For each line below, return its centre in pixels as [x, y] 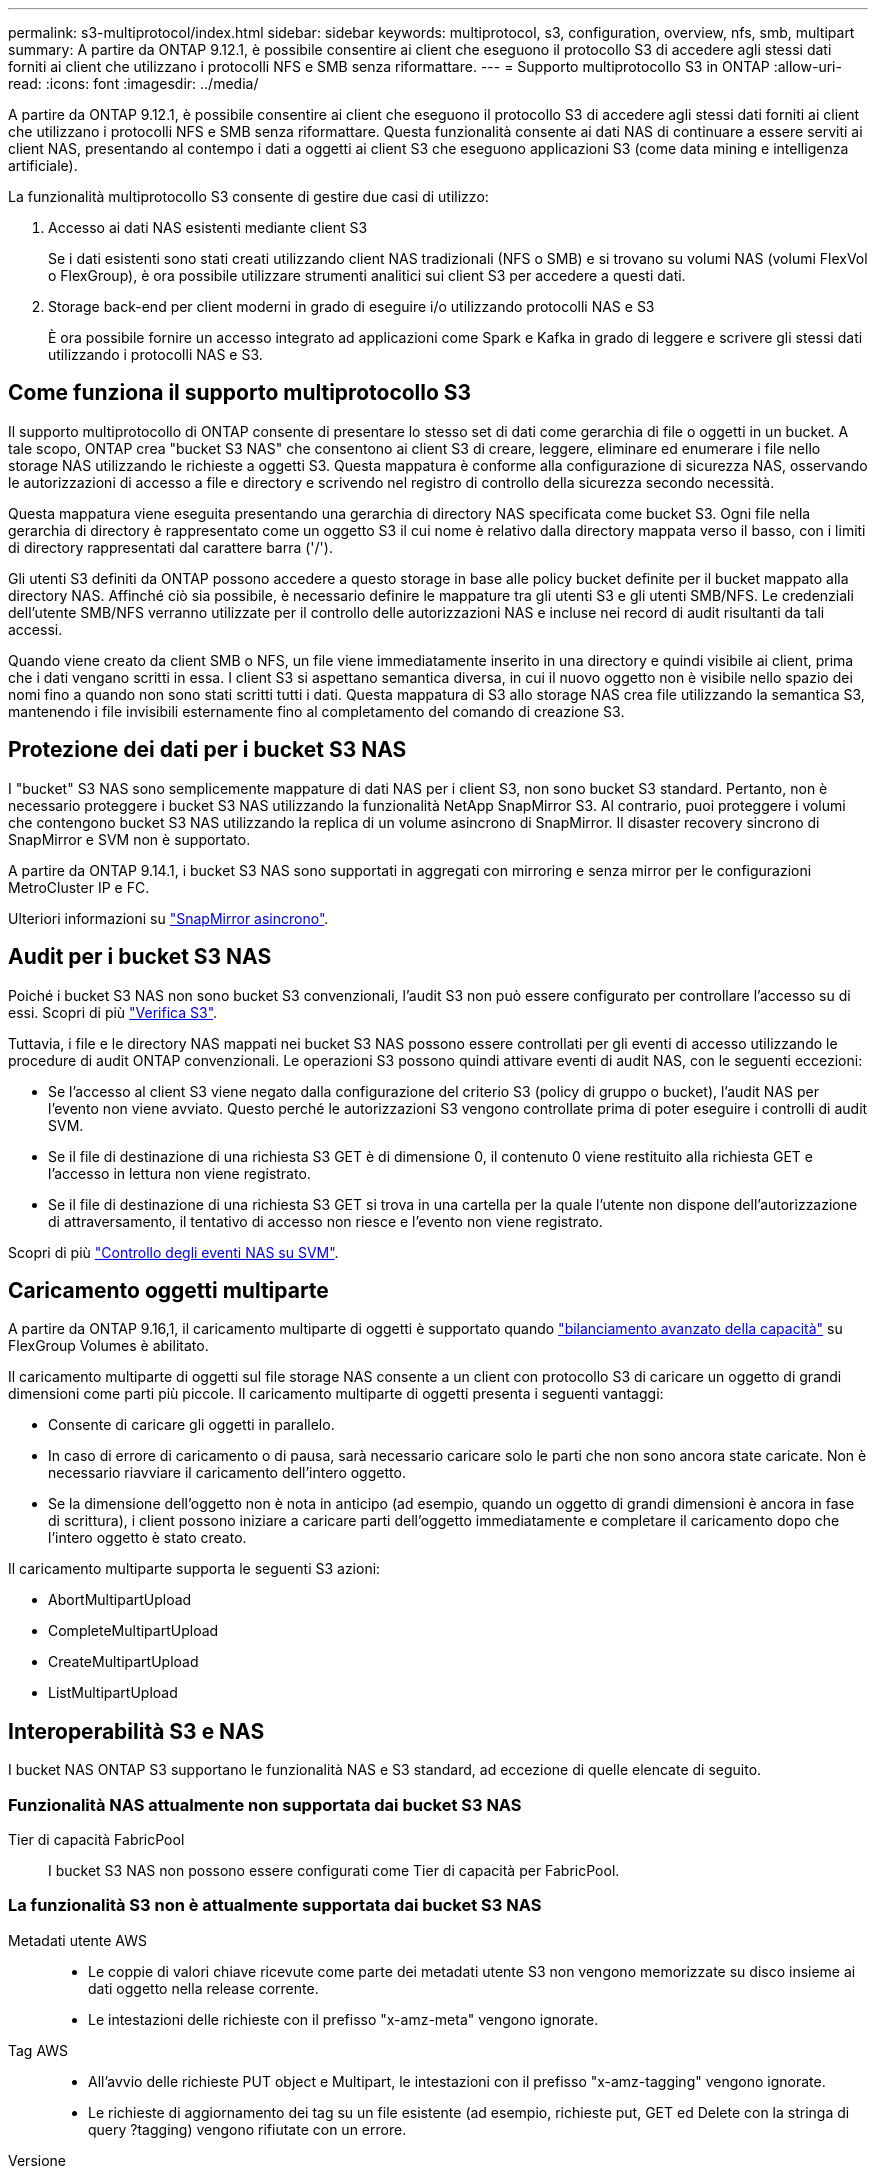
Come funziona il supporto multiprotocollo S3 [240, 393]
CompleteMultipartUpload [133, 1631]
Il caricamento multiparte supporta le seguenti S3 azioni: [194, 1569]
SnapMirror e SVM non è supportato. [129, 839]
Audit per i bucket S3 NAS [140, 957]
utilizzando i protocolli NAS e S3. [155, 354]
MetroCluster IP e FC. [79, 887]
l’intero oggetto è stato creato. [147, 1538]
